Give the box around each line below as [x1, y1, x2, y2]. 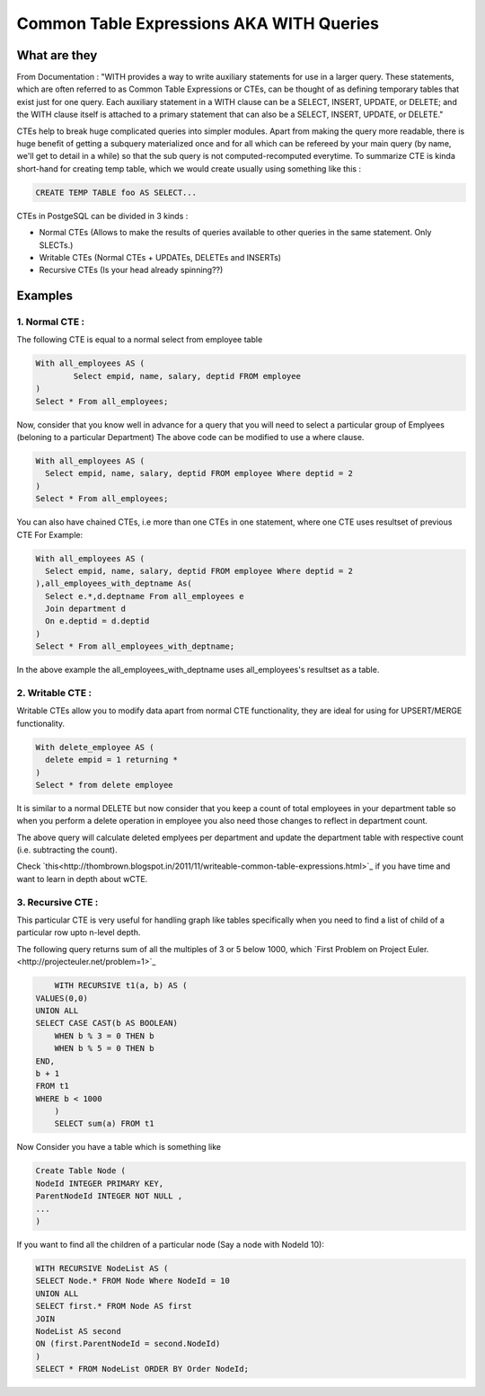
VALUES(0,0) [35, 993, 89, 1003]
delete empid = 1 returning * [45, 755, 179, 765]
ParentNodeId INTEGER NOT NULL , [35, 1191, 183, 1201]
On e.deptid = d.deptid [45, 616, 150, 626]
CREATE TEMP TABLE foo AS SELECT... [35, 187, 198, 198]
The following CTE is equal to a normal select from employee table [16, 334, 263, 345]
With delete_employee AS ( [35, 742, 154, 752]
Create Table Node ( [35, 1166, 126, 1176]
